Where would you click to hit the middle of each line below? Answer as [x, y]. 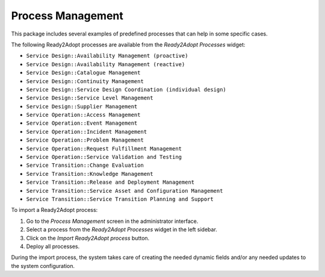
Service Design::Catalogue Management [83, 73]
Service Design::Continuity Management [85, 81]
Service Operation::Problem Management [85, 140]
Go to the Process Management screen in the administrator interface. [112, 221]
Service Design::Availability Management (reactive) [106, 64]
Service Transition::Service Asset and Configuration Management [125, 191]
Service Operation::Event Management [82, 123]
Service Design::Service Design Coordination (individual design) [126, 89]
